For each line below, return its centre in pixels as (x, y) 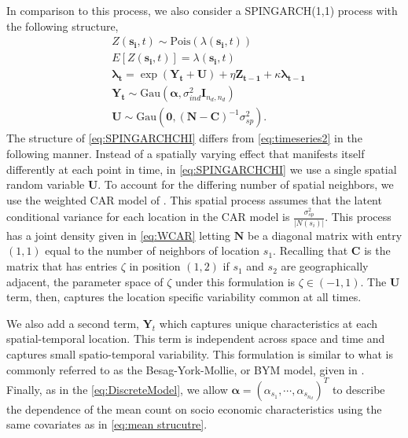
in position (155, 266)
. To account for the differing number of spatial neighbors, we (246, 184)
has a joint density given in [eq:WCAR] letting (119, 235)
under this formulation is (235, 281)
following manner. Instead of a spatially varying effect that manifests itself (186, 153)
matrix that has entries (62, 266)
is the (377, 250)
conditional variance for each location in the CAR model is (148, 217)
